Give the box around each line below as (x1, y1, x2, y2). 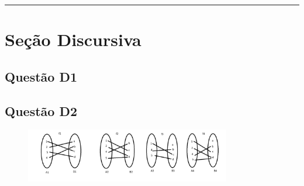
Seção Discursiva (5, 27, 141, 51)
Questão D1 (5, 67, 78, 85)
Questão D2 (5, 101, 78, 120)
